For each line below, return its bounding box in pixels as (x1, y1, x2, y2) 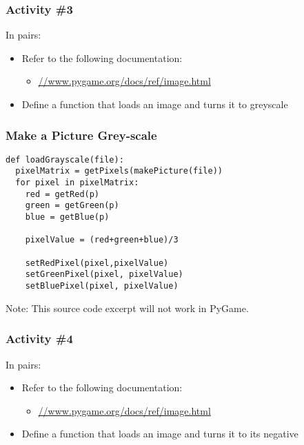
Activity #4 (6, 330, 73, 347)
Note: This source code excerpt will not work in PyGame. (6, 300, 249, 315)
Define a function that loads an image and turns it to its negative (21, 426, 298, 441)
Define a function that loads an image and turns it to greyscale (21, 97, 288, 111)
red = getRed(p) (25, 189, 100, 199)
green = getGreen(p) (25, 200, 119, 211)
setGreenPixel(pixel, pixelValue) (25, 269, 183, 280)
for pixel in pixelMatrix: (15, 178, 139, 188)
